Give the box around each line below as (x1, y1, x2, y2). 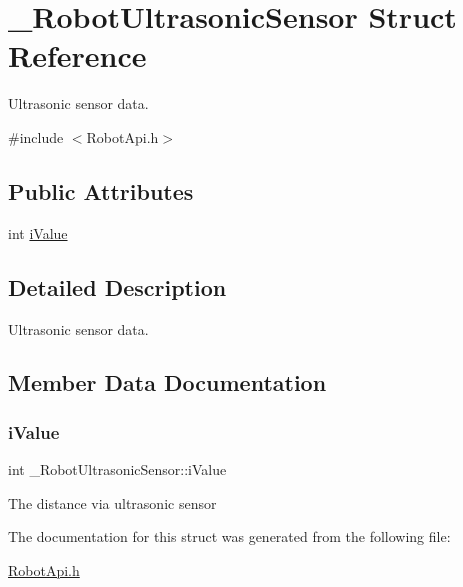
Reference (8, 35, 147, 76)
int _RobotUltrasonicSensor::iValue (8, 459, 227, 480)
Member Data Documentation (8, 367, 327, 398)
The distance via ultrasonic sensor (8, 492, 217, 513)
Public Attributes (8, 175, 194, 206)
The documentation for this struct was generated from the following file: (8, 526, 451, 547)
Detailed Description (8, 271, 227, 302)
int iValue (8, 222, 68, 243)
